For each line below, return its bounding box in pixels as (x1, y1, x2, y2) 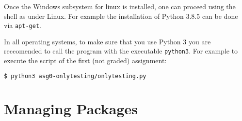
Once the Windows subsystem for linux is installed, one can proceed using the (4, 1, 236, 11)
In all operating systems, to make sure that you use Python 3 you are (4, 36, 211, 46)
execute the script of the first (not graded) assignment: (4, 55, 167, 66)
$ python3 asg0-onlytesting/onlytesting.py (4, 72, 146, 80)
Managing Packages (4, 98, 138, 118)
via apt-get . (4, 20, 41, 30)
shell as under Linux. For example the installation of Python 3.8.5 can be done (4, 11, 238, 21)
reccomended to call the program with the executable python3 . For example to (4, 46, 238, 56)
